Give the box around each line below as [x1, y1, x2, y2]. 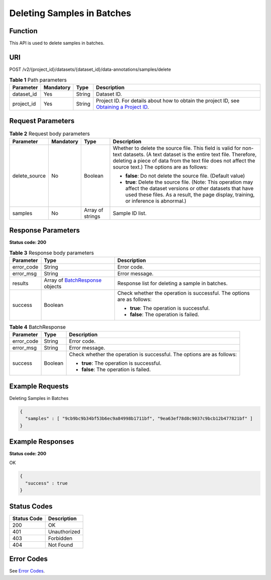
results [12, 280, 29, 287]
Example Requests [9, 382, 69, 390]
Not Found [48, 541, 73, 548]
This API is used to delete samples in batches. [9, 40, 105, 46]
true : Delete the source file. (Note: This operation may [125, 179, 253, 186]
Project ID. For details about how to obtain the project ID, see [96, 97, 240, 104]
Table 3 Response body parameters [9, 249, 94, 256]
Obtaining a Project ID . [96, 103, 149, 110]
